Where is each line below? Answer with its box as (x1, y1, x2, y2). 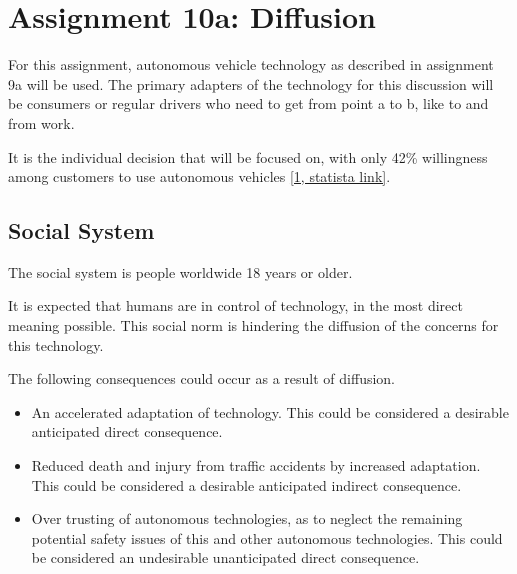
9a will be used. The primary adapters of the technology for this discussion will (8, 73, 494, 94)
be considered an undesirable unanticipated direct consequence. (31, 547, 420, 568)
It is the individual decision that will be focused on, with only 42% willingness (8, 146, 488, 167)
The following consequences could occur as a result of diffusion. (8, 368, 396, 389)
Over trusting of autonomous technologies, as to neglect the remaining (31, 508, 463, 529)
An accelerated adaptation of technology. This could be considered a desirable (31, 401, 509, 422)
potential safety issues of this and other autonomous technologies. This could (31, 527, 503, 548)
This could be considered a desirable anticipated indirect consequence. (31, 474, 462, 495)
